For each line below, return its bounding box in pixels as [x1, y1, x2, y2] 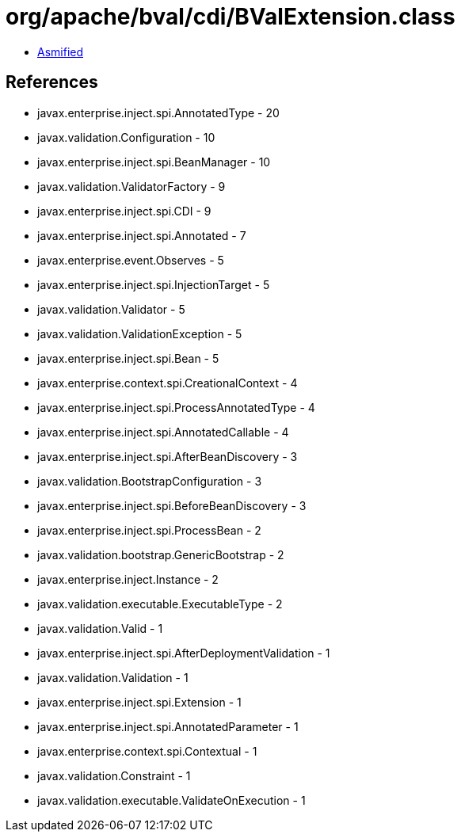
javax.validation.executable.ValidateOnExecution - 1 [37, 793, 306, 807]
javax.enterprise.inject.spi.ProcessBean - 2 [37, 523, 261, 537]
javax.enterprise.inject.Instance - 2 [37, 572, 219, 586]
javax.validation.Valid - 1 [37, 621, 163, 635]
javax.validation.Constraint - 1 [37, 768, 191, 783]
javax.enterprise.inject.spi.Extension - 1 [37, 695, 242, 709]
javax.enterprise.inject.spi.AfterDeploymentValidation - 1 [37, 646, 330, 660]
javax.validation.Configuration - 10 [37, 130, 215, 144]
